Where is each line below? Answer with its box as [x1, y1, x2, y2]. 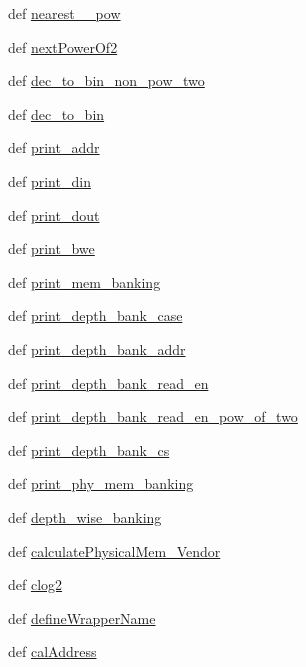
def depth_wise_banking [8, 506, 162, 527]
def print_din [8, 170, 91, 191]
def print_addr [8, 137, 100, 158]
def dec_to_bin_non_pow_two [8, 70, 205, 91]
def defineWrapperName [8, 607, 156, 628]
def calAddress [8, 641, 97, 662]
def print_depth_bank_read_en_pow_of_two [8, 406, 298, 427]
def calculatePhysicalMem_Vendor [8, 540, 221, 561]
